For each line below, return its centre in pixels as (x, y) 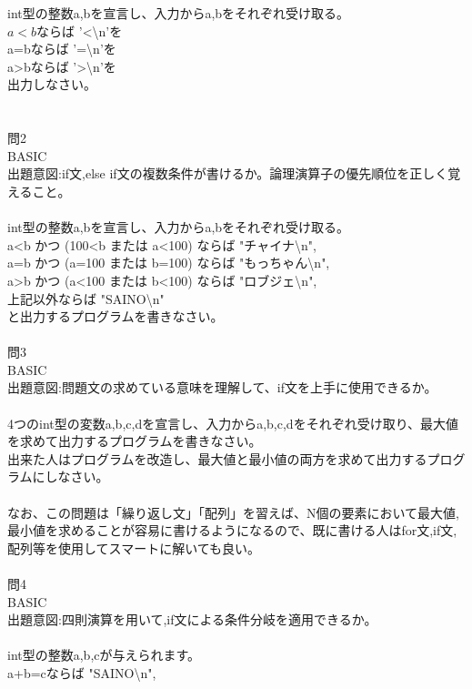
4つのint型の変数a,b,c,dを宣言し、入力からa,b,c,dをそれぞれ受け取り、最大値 (233, 423)
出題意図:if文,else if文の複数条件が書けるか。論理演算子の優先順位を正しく (228, 173)
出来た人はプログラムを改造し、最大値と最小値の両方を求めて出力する (217, 458)
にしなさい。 (70, 476)
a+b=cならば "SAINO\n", (82, 672)
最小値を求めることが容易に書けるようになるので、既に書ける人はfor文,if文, (232, 530)
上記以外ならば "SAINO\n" (86, 298)
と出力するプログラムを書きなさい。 (115, 316)
